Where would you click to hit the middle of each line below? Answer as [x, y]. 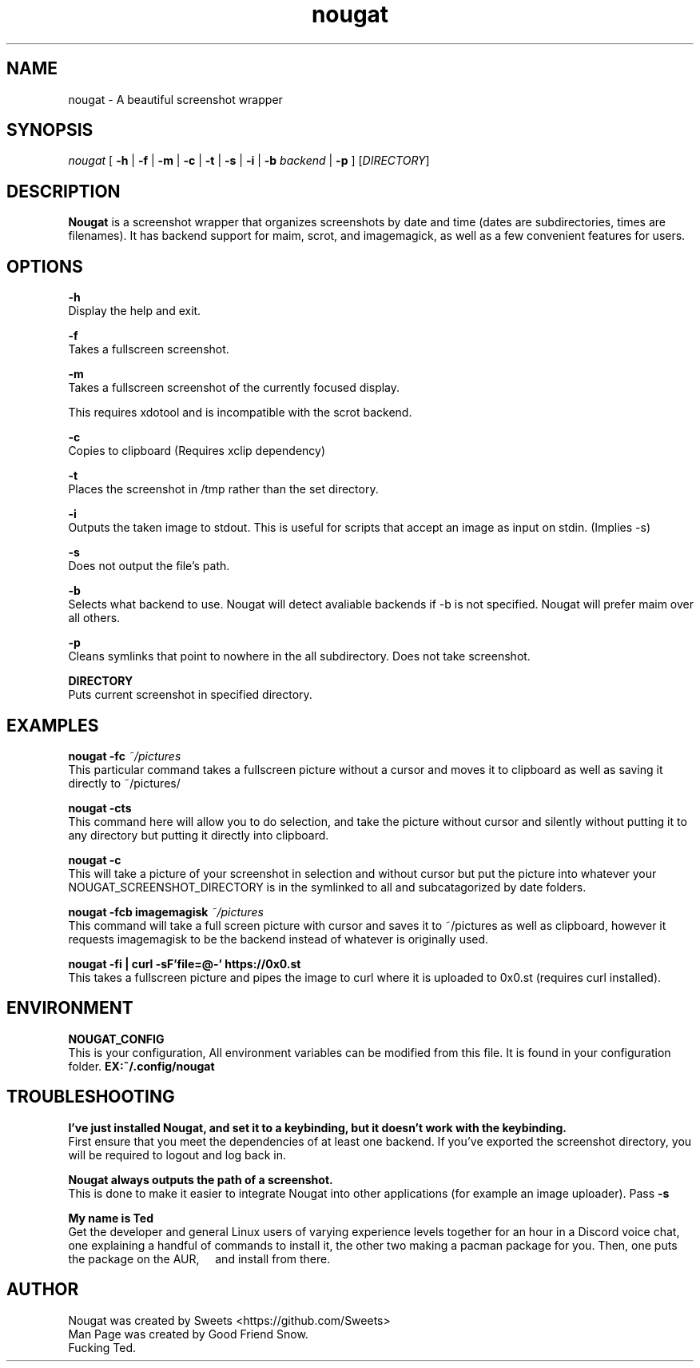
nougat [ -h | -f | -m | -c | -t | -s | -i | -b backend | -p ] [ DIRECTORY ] [249, 161]
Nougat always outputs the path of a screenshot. [201, 1179]
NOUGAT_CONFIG [116, 1039]
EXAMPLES [53, 725]
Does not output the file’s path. [149, 566]
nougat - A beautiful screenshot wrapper [175, 99]
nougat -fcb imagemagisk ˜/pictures [166, 911]
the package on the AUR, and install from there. [199, 1258]
